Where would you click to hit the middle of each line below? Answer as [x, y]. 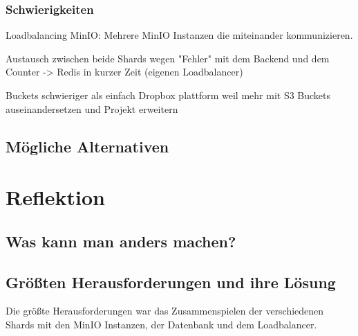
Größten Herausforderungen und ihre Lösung [171, 282]
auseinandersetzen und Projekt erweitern [92, 108]
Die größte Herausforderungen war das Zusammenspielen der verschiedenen [165, 311]
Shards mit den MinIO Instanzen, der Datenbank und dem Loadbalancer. [161, 324]
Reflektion [56, 197]
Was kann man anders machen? [121, 241]
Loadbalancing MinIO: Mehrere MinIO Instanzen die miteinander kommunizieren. [179, 35]
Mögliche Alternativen [87, 146]
